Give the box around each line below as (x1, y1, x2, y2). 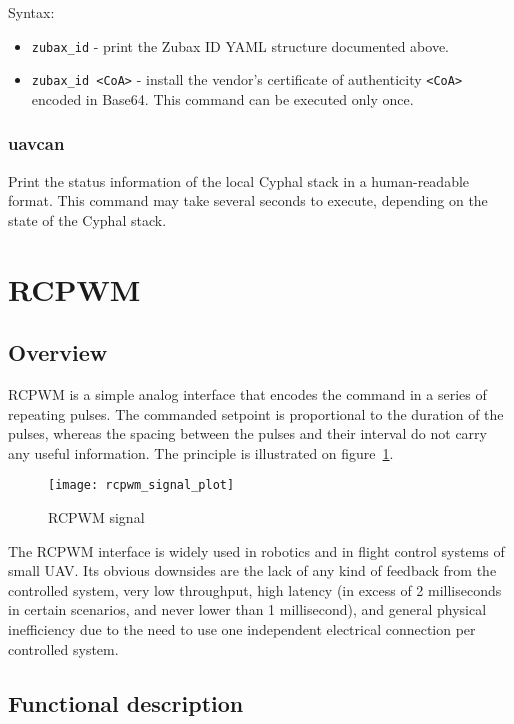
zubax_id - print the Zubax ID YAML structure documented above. (31, 35, 450, 56)
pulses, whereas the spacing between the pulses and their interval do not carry (8, 423, 487, 444)
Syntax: (8, 2, 55, 22)
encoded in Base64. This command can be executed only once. (31, 88, 414, 109)
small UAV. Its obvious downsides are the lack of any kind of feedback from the (8, 560, 497, 581)
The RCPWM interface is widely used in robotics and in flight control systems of (8, 540, 505, 561)
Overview (8, 337, 108, 368)
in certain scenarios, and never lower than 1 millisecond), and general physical (8, 599, 487, 620)
